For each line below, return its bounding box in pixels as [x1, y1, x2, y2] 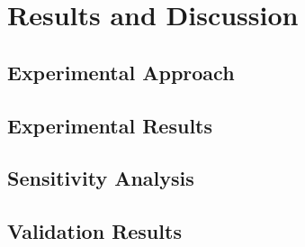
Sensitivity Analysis [7, 164, 194, 192]
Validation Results [7, 217, 182, 245]
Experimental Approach [7, 58, 235, 86]
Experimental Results [7, 111, 212, 139]
